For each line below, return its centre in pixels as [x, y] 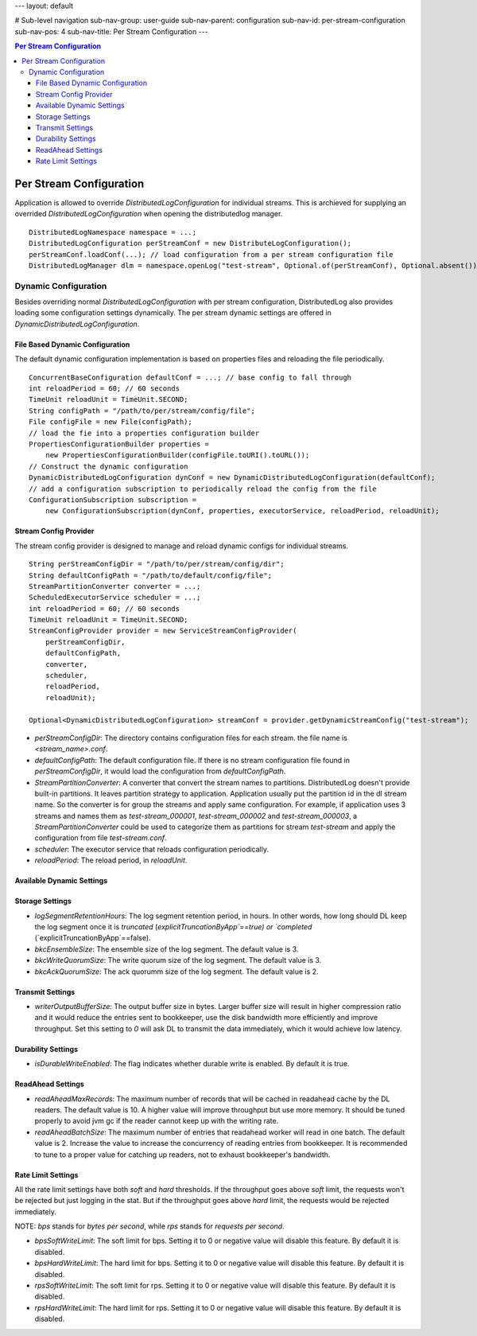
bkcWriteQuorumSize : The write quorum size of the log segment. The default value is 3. [178, 960]
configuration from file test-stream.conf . [101, 838]
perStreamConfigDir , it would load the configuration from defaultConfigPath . [160, 771]
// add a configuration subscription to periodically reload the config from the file [203, 489]
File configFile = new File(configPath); [111, 422]
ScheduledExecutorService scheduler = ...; [115, 598]
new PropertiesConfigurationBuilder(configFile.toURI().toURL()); [177, 455]
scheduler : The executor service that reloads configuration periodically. [152, 849]
